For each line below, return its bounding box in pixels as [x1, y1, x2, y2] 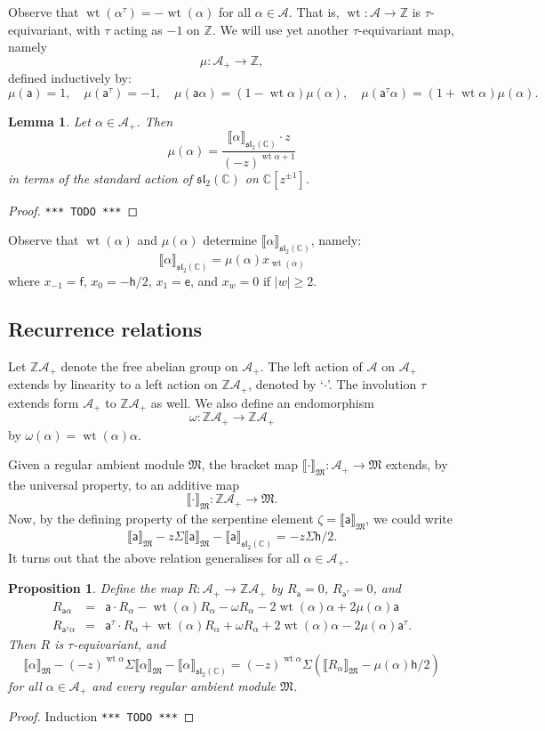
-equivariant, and [73, 634, 166, 653]
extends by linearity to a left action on [8, 375, 218, 394]
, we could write [365, 509, 453, 528]
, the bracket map [201, 455, 299, 474]
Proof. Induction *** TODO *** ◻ [8, 706, 195, 725]
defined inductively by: [8, 69, 132, 87]
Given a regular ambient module [8, 455, 185, 474]
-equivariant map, [358, 20, 454, 38]
